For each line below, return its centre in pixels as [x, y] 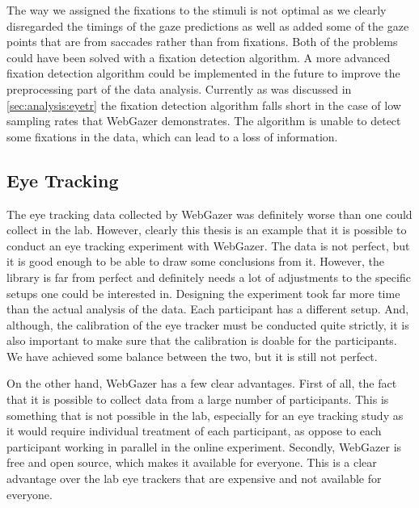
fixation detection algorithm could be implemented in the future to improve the [203, 73]
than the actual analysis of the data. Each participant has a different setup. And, [208, 309]
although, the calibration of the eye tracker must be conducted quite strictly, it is [208, 324]
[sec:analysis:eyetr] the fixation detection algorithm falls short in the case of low [204, 105]
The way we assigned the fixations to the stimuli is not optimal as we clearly [197, 10]
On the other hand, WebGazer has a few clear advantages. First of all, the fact [202, 383]
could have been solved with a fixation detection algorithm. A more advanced [199, 57]
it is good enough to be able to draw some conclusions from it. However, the [196, 261]
